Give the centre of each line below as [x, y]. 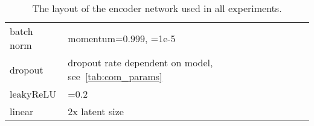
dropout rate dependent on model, [140, 62]
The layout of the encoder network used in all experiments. [157, 8]
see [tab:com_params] [115, 76]
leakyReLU [33, 94]
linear [22, 111]
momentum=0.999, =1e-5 [122, 38]
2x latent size [96, 111]
